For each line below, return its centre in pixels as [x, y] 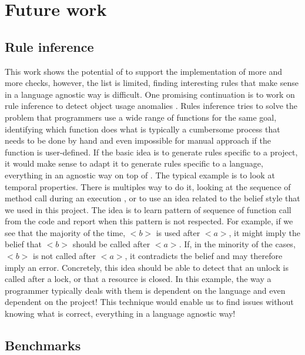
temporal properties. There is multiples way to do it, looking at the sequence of [148, 186]
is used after [178, 232]
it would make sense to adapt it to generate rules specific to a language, [134, 163]
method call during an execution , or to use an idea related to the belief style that [152, 198]
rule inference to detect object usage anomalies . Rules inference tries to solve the [151, 106]
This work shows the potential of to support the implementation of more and [144, 71]
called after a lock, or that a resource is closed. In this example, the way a [138, 279]
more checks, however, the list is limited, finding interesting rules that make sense [152, 83]
